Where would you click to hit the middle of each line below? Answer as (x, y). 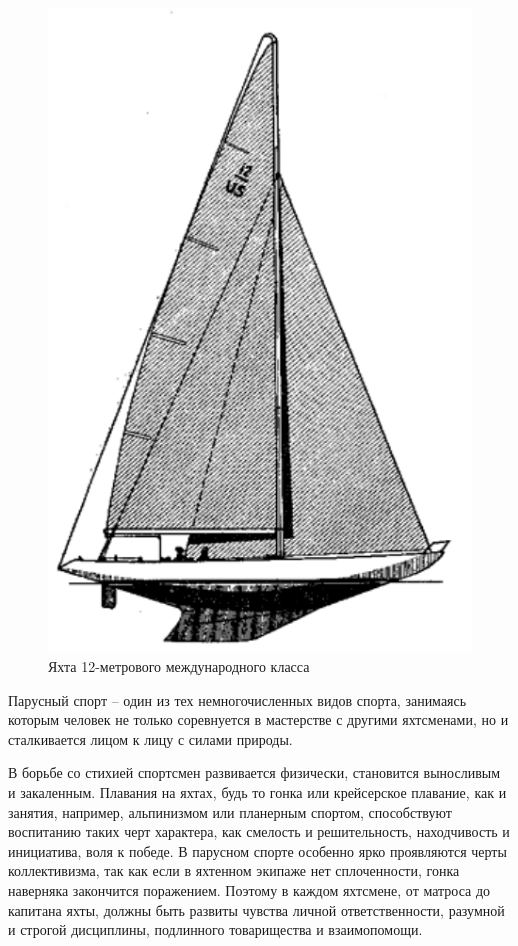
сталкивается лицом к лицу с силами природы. (150, 738)
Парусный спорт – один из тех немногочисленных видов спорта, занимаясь (237, 699)
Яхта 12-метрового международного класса (179, 666)
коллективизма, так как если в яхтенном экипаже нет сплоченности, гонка (234, 870)
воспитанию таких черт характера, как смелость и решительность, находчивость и (259, 831)
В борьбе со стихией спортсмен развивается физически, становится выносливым (254, 772)
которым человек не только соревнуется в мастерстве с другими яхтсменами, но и (258, 719)
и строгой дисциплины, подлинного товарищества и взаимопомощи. (215, 929)
